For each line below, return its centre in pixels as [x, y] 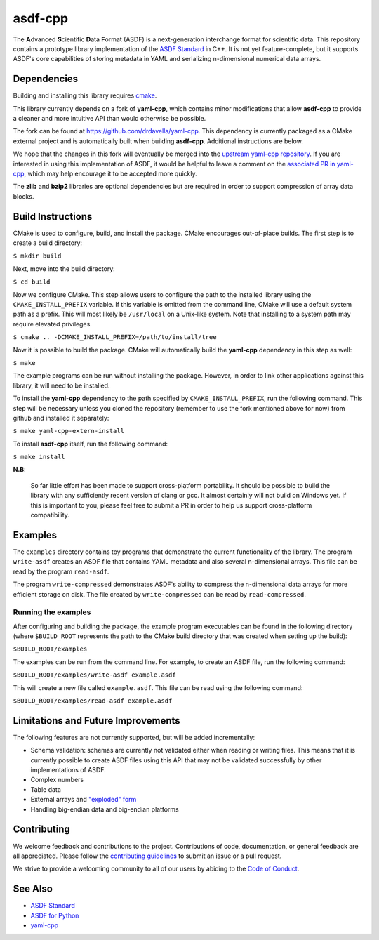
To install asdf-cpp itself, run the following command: [91, 444]
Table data [46, 789]
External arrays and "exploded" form [84, 800]
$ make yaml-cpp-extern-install [68, 431]
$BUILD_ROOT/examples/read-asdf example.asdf [93, 701]
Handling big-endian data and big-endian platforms [105, 809]
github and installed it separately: [61, 418]
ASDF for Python [55, 915]
